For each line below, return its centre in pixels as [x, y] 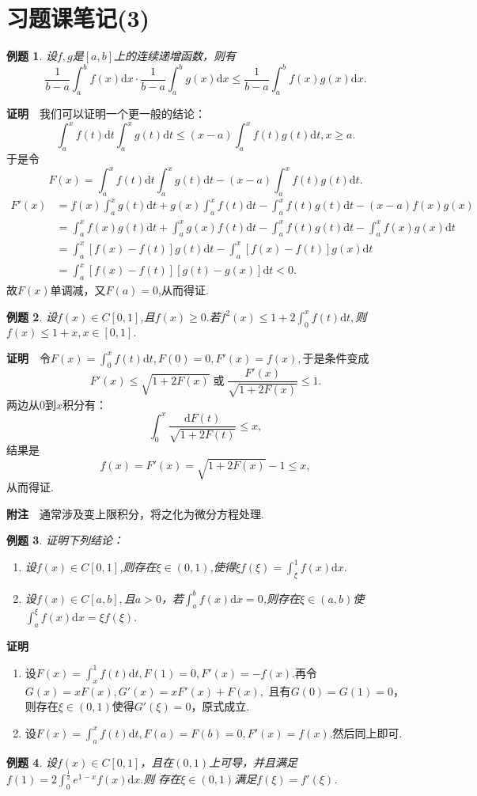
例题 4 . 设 [32, 762]
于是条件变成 [336, 357]
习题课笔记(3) [78, 18]
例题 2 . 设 [32, 316]
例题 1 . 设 [32, 56]
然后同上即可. [367, 732]
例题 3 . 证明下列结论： [65, 540]
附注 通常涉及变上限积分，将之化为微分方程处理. [135, 513]
